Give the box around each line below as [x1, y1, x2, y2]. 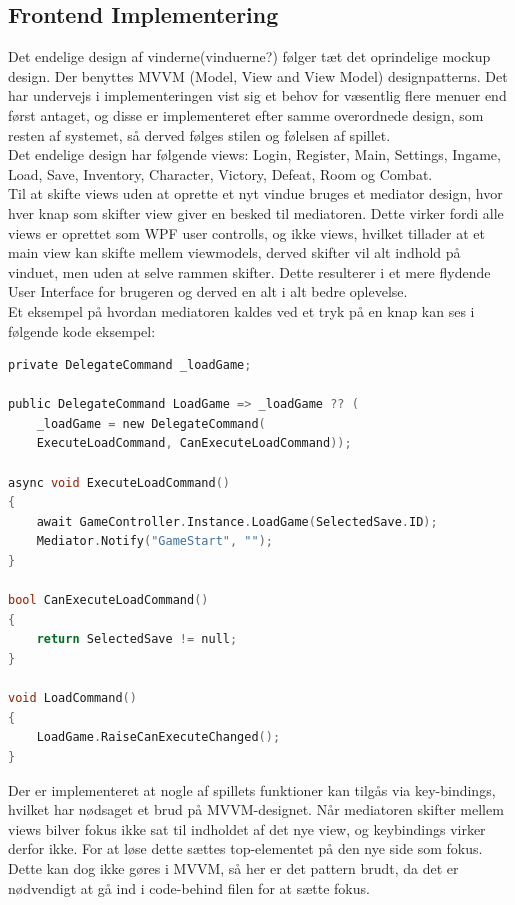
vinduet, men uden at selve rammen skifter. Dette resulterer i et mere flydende [8, 261, 491, 282]
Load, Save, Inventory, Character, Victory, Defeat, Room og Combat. [8, 163, 433, 184]
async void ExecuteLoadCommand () [8, 475, 230, 490]
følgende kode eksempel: [8, 320, 156, 341]
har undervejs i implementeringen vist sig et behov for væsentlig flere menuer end [8, 85, 507, 106]
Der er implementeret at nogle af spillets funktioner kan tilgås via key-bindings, [8, 779, 496, 800]
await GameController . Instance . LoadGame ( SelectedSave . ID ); [36, 514, 438, 529]
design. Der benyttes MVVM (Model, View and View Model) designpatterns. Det [8, 65, 508, 86]
